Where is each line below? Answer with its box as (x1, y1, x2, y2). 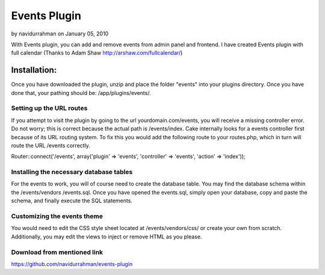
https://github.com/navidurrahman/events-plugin (11, 260, 132, 267)
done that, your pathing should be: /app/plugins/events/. (11, 89, 151, 96)
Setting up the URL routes (11, 104, 88, 112)
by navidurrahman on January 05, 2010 (11, 30, 109, 37)
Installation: (11, 65, 57, 75)
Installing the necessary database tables (11, 168, 133, 177)
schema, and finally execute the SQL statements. (11, 197, 132, 204)
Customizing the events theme (11, 212, 104, 220)
